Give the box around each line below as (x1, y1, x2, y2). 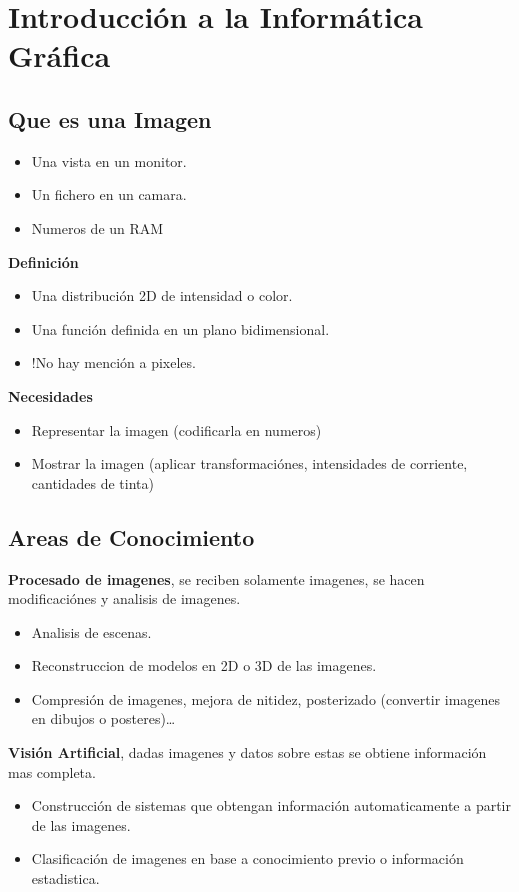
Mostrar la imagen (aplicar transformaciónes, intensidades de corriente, (31, 453, 468, 474)
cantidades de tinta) (31, 472, 154, 493)
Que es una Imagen (8, 103, 212, 134)
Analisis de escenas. (31, 621, 152, 642)
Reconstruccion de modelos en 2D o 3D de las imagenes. (31, 655, 377, 676)
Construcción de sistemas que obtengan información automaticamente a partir (31, 795, 511, 816)
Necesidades (8, 385, 93, 406)
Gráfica (8, 35, 111, 76)
